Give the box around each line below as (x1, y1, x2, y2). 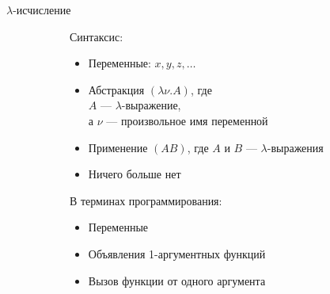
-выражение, (121, 97, 181, 113)
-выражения (267, 139, 324, 155)
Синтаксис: (70, 28, 123, 44)
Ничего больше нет (88, 166, 181, 182)
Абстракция (88, 81, 145, 97)
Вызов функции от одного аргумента (88, 272, 266, 288)
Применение (88, 139, 148, 155)
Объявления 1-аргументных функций (88, 245, 266, 262)
